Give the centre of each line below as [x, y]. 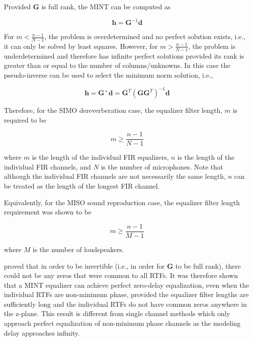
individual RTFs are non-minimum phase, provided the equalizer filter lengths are [126, 294]
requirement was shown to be [48, 212]
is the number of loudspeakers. [78, 249]
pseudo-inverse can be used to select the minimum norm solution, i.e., [109, 75]
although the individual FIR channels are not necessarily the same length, [115, 176]
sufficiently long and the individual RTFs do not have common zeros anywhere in [126, 304]
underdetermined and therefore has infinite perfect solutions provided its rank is [124, 55]
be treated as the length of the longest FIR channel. [82, 186]
